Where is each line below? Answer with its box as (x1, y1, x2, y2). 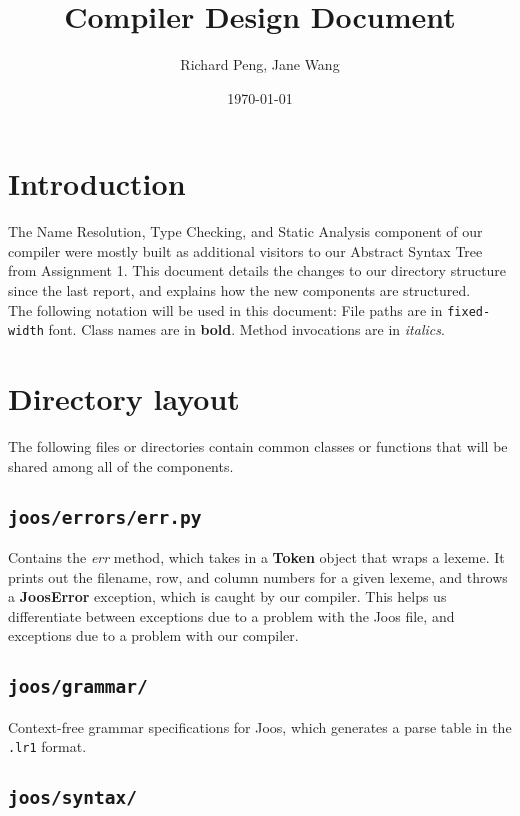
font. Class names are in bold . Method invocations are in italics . (48, 319, 445, 340)
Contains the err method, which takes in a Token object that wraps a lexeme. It (8, 547, 505, 568)
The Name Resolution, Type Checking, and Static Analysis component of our (8, 221, 483, 242)
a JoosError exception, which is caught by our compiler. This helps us (8, 586, 447, 607)
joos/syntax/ (8, 787, 137, 809)
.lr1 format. (8, 736, 87, 757)
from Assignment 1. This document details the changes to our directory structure (8, 260, 507, 281)
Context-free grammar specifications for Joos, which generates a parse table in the (8, 716, 512, 737)
